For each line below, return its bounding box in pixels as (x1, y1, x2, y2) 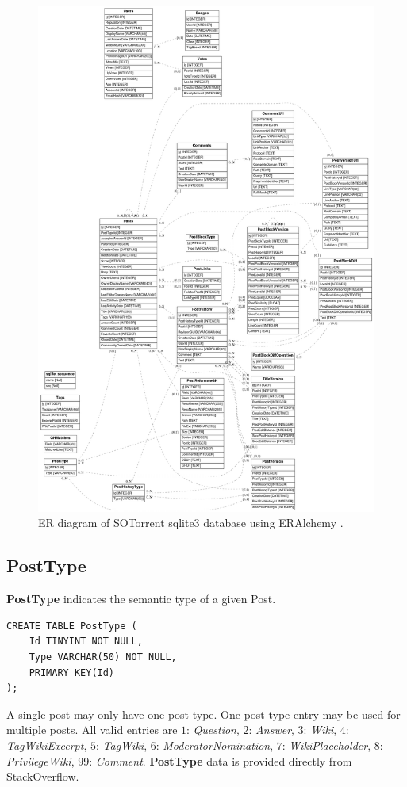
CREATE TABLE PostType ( (6, 620, 137, 632)
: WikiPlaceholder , (282, 737, 371, 753)
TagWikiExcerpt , (6, 737, 87, 753)
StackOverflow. (6, 768, 79, 785)
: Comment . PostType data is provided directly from (89, 752, 352, 769)
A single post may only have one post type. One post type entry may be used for (6, 705, 401, 722)
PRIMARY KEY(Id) (29, 667, 115, 678)
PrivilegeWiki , (6, 752, 75, 769)
